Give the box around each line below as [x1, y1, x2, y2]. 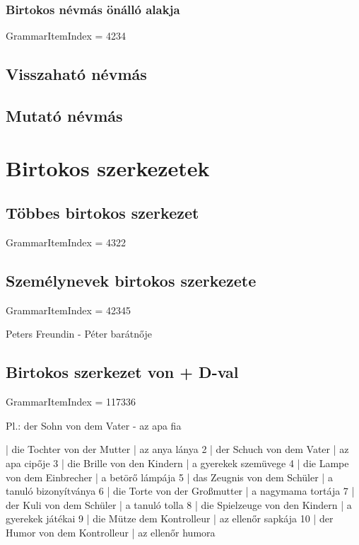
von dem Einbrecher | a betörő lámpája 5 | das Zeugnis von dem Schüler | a [6, 469, 333, 484]
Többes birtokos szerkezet [6, 202, 199, 224]
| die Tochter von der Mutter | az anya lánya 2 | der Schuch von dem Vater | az [6, 442, 349, 457]
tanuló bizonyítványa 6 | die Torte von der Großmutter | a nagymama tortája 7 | [6, 483, 355, 498]
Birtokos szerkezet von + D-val [6, 361, 239, 383]
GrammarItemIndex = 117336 [6, 394, 136, 409]
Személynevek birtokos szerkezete [6, 269, 257, 291]
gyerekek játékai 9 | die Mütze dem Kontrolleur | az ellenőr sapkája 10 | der [6, 511, 334, 526]
